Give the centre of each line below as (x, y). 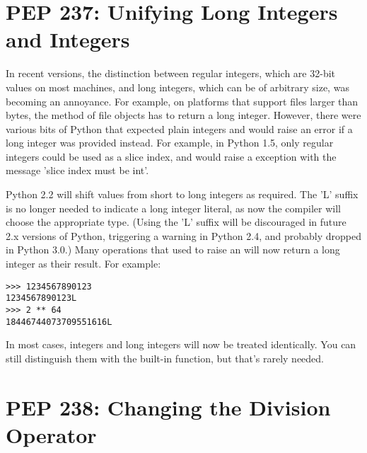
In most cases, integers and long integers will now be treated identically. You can (181, 344)
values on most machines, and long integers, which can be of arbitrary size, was (177, 87)
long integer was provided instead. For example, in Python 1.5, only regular (170, 143)
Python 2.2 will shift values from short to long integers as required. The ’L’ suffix (182, 194)
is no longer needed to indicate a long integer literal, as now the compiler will (173, 208)
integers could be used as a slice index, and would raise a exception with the (171, 156)
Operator (51, 434)
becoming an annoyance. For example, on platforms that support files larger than (182, 101)
